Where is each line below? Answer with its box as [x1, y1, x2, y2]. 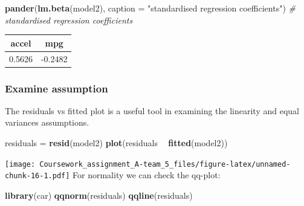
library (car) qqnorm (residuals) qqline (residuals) [5, 188, 193, 201]
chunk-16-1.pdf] [5, 172, 70, 181]
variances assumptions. [5, 116, 89, 129]
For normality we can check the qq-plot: [73, 169, 221, 181]
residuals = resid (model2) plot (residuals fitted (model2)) [5, 137, 228, 149]
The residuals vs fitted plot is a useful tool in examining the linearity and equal [5, 104, 299, 117]
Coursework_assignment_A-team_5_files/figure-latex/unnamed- [39, 159, 291, 169]
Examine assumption [5, 80, 108, 95]
